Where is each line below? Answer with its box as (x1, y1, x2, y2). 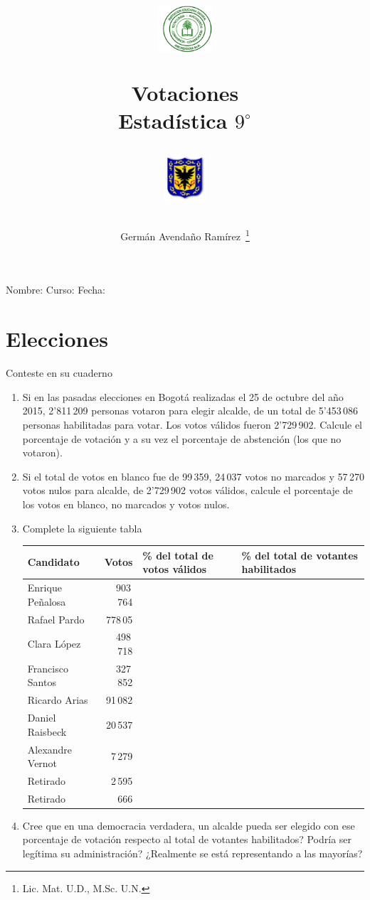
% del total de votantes (241, 547, 358, 562)
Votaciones (131, 77, 239, 107)
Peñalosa (27, 594, 66, 609)
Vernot (27, 756, 58, 771)
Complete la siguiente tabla (22, 520, 142, 535)
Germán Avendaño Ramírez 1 (120, 227, 250, 243)
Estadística (118, 105, 228, 134)
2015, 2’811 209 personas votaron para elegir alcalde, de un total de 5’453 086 (22, 403, 359, 418)
